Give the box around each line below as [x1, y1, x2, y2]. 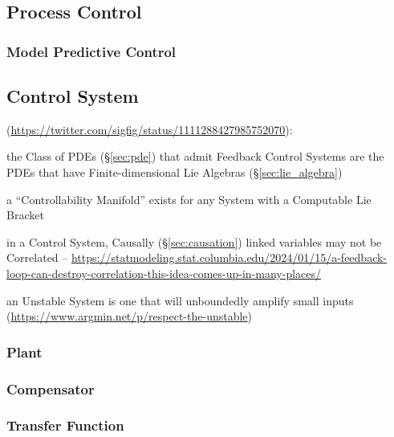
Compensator [6, 378, 95, 398]
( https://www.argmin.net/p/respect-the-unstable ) [6, 308, 253, 325]
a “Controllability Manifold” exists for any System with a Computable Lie [6, 190, 372, 207]
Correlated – [6, 249, 68, 266]
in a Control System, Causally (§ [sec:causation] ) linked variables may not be [6, 233, 382, 250]
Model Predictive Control [6, 41, 177, 61]
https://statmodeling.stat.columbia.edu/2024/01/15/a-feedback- [71, 249, 388, 266]
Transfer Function [6, 415, 124, 435]
